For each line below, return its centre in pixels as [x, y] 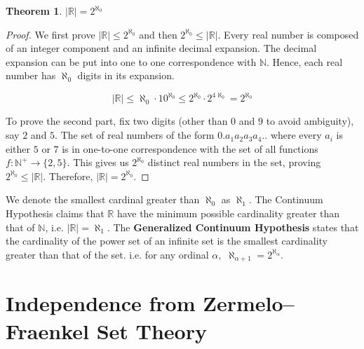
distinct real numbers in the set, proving [234, 162]
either [18, 148]
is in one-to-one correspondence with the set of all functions [190, 148]
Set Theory [151, 330]
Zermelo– [249, 303]
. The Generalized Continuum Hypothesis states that [233, 227]
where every [296, 135]
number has [31, 75]
